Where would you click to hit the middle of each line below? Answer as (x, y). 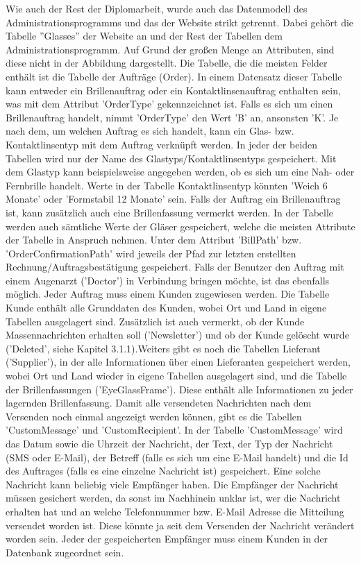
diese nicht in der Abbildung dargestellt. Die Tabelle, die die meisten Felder (167, 63)
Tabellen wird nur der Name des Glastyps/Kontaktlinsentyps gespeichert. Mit (171, 158)
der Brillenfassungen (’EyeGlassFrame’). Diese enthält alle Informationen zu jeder (179, 389)
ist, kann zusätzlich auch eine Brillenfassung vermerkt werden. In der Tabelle (170, 212)
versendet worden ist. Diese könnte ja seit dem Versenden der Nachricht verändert (180, 525)
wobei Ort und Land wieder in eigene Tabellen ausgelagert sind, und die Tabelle (176, 376)
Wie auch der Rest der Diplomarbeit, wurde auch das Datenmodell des (157, 8)
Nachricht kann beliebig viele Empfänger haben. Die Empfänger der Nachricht (172, 484)
